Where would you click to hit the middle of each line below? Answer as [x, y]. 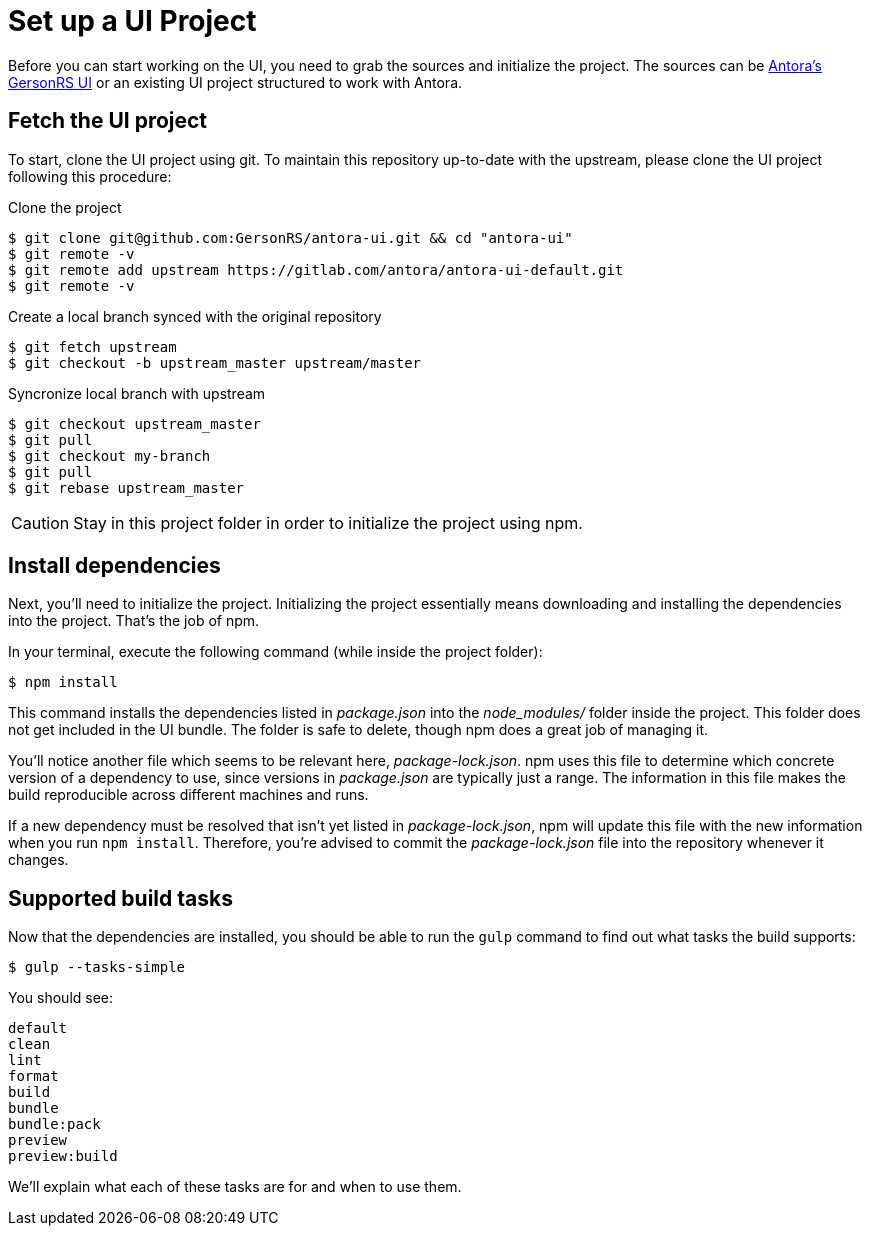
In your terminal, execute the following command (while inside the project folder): [275, 652]
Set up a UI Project [132, 21]
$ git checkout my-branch [109, 455]
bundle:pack [54, 1124]
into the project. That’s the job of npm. [134, 621]
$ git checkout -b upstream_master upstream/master [215, 362]
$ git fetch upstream [92, 346]
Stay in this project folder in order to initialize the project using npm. [328, 522]
